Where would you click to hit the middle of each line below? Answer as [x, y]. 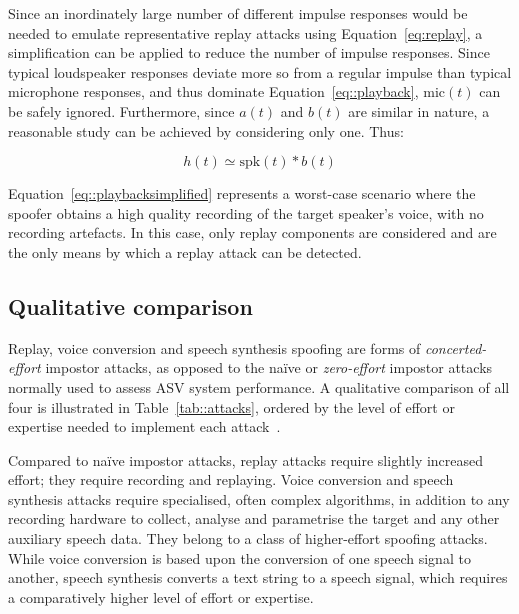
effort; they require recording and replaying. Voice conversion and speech [231, 479]
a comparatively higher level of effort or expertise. [161, 596]
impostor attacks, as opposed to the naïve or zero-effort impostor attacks [269, 367]
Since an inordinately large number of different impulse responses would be [238, 13]
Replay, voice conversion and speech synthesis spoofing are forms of [214, 347]
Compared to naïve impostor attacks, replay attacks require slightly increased [246, 459]
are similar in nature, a [419, 110]
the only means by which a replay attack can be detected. [185, 251]
